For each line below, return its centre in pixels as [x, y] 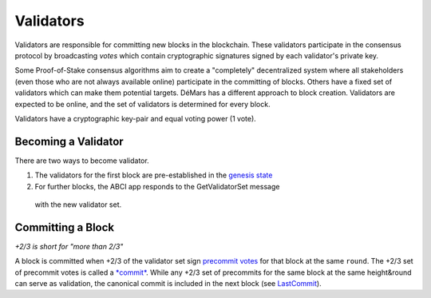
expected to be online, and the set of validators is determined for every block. [142, 104]
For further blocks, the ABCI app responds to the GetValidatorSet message [157, 186]
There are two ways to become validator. [82, 161]
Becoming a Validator [69, 141]
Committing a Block [65, 227]
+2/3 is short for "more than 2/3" [69, 246]
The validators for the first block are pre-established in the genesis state [154, 175]
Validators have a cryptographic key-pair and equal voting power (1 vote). [136, 118]
